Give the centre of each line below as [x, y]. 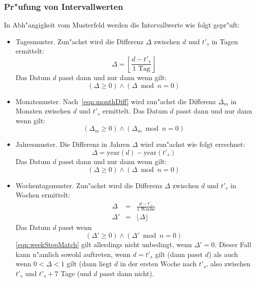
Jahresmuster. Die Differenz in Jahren [73, 144]
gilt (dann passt [179, 254]
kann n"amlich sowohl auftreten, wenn [73, 254]
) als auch [223, 254]
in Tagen [225, 41]
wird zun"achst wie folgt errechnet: [192, 144]
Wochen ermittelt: [43, 195]
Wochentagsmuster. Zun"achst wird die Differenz [89, 185]
